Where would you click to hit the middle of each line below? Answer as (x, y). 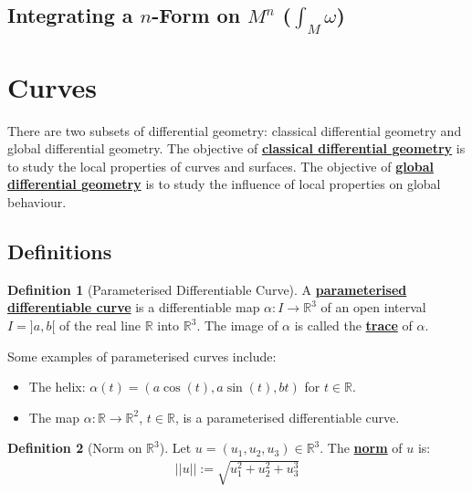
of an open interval (373, 307)
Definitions (60, 252)
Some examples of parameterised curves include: (142, 356)
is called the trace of (353, 325)
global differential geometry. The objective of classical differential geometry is (236, 148)
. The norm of (361, 448)
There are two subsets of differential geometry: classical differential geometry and (235, 130)
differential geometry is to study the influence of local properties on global (224, 184)
